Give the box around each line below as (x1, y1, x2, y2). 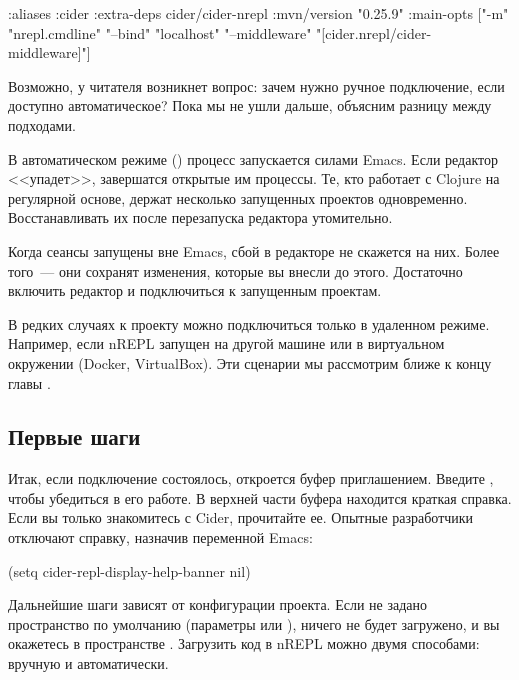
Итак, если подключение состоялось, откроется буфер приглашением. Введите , (8, 468, 494, 489)
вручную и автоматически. (8, 653, 169, 674)
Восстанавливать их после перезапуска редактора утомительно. (8, 207, 393, 228)
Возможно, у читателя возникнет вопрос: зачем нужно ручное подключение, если (8, 75, 505, 96)
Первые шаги (8, 421, 141, 452)
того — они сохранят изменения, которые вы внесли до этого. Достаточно (8, 260, 463, 281)
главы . (8, 372, 51, 393)
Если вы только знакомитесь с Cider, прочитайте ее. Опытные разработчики (8, 507, 474, 528)
